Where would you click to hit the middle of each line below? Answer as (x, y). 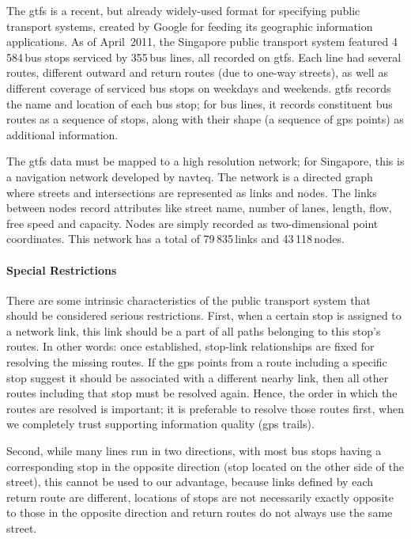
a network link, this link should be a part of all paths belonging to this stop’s (194, 330)
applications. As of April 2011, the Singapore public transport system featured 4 (202, 42)
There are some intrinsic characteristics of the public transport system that (189, 300)
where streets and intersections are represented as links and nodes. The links (192, 192)
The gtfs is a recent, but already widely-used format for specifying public (183, 10)
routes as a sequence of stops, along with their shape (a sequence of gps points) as (205, 119)
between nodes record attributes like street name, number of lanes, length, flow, (199, 208)
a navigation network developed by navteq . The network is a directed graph (190, 176)
